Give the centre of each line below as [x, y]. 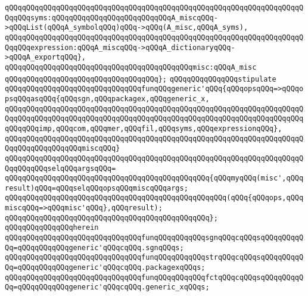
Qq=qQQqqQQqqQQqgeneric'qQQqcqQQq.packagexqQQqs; [105, 268]
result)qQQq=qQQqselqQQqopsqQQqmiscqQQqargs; [97, 188]
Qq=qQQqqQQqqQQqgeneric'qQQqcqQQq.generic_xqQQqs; [107, 287]
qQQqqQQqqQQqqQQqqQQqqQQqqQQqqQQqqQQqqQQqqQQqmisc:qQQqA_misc [131, 67]
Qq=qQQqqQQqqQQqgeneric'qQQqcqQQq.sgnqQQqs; [94, 247]
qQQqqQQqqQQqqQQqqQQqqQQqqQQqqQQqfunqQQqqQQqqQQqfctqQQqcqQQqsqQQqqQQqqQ [154, 277]
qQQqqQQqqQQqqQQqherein [52, 228]
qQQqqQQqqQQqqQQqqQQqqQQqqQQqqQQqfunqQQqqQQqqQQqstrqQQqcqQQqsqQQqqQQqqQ [154, 258]
